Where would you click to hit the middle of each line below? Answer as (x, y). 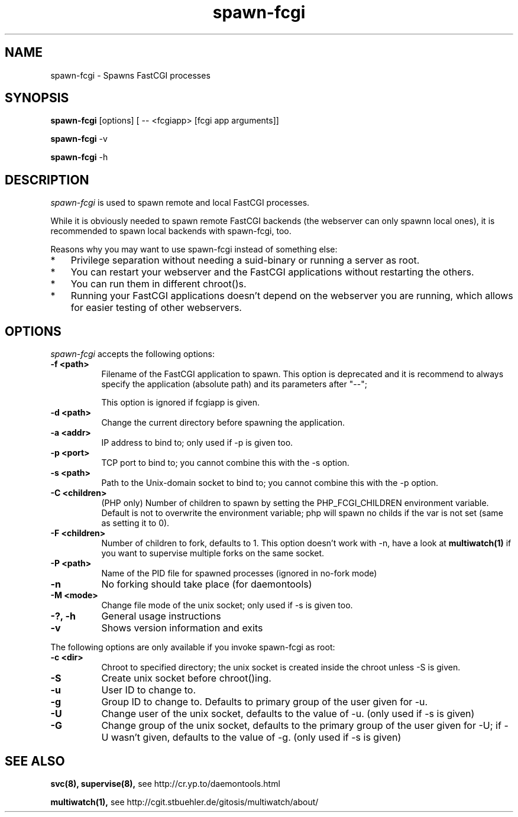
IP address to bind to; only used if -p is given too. (197, 443)
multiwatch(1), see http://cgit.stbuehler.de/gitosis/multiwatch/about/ (184, 802)
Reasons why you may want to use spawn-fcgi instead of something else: (194, 249)
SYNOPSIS (37, 98)
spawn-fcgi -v (79, 139)
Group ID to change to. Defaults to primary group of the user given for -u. (265, 702)
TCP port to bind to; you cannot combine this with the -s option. (225, 463)
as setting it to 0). (135, 523)
